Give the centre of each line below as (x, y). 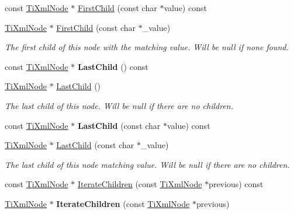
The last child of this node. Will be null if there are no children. (119, 105)
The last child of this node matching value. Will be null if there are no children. (147, 164)
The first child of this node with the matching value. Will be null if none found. (147, 47)
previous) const (236, 184)
